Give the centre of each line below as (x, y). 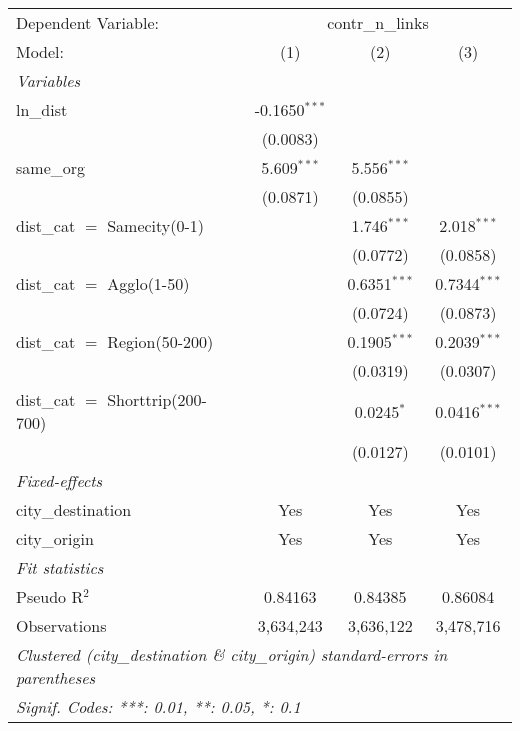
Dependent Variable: (87, 22)
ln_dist (42, 109)
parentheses (56, 677)
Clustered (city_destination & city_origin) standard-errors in (232, 654)
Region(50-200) (160, 341)
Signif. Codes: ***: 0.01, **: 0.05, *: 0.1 (158, 706)
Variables (48, 80)
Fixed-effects (59, 480)
